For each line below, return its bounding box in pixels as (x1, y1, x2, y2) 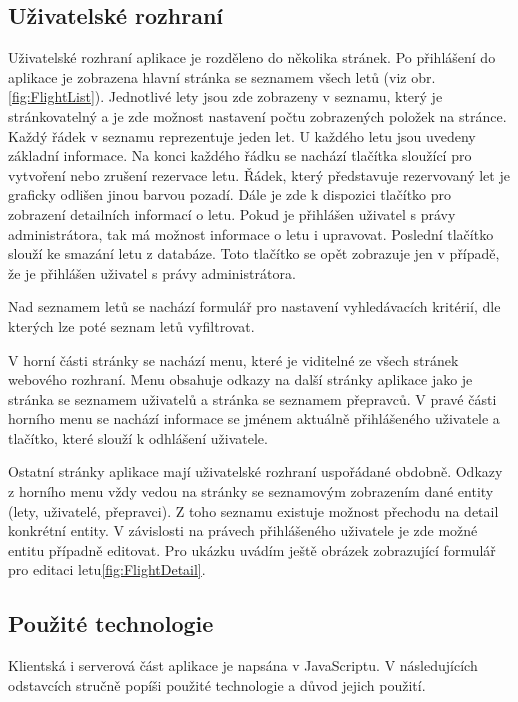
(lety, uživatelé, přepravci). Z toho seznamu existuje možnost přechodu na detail (8, 500, 499, 521)
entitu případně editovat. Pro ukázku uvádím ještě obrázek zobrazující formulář (8, 539, 496, 560)
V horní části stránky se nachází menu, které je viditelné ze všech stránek (8, 349, 459, 370)
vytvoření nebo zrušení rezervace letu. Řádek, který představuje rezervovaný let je (8, 164, 510, 185)
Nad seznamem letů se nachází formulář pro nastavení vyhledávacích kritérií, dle (8, 296, 501, 317)
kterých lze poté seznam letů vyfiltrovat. (8, 315, 255, 336)
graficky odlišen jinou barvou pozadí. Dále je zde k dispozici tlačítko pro (8, 184, 452, 205)
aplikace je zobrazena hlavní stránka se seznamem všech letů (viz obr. (8, 66, 436, 87)
